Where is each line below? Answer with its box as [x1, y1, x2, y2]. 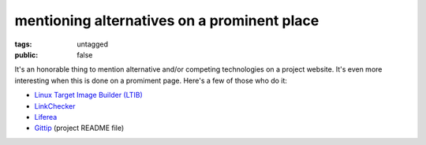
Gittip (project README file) [34, 123, 125, 133]
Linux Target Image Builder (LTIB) [34, 91, 144, 100]
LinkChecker [34, 101, 76, 110]
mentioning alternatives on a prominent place [14, 12, 319, 29]
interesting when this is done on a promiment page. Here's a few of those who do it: [14, 76, 288, 85]
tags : [14, 39, 32, 49]
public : [14, 50, 39, 59]
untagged [77, 39, 108, 49]
